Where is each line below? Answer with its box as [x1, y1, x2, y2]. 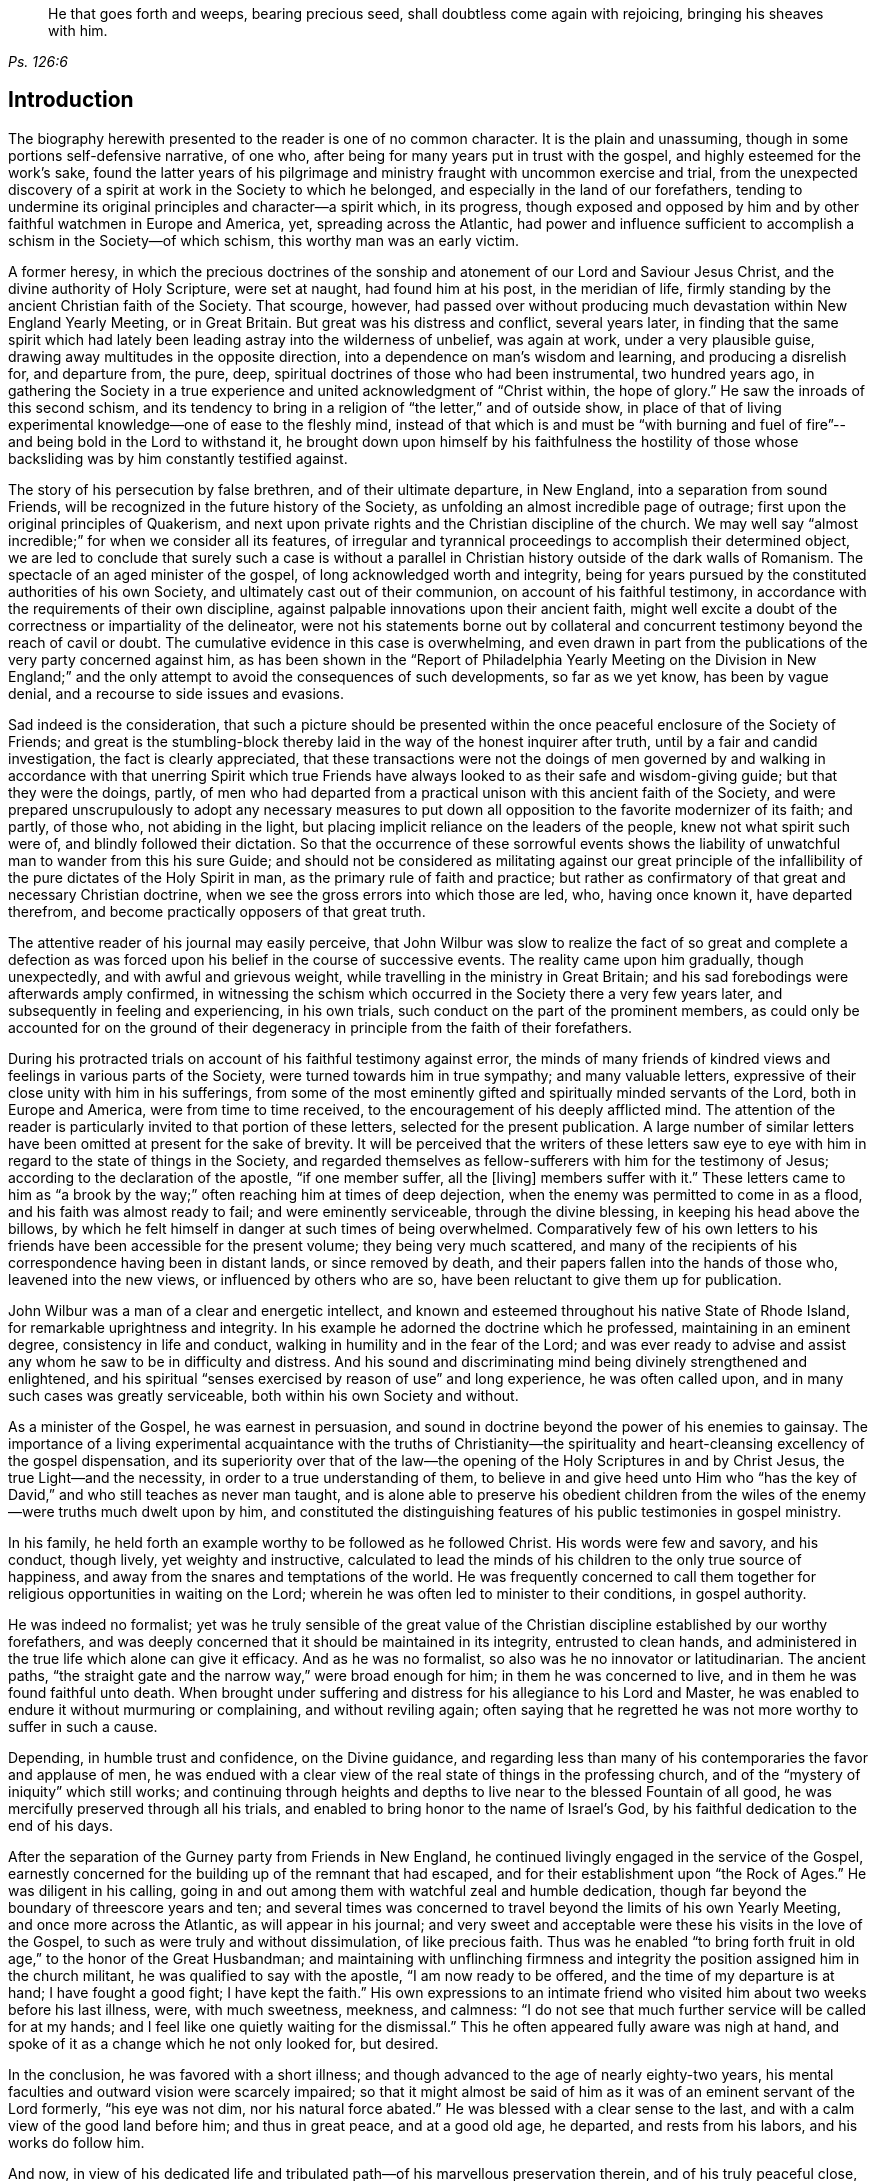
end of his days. [8, 1816, 113, 1834]
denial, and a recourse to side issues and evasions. [8, 684, 344, 702]
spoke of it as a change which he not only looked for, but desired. [8, 2034, 439, 2052]
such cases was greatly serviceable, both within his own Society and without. [8, 1386, 519, 1404]
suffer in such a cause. [8, 1717, 158, 1735]
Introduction [8, 87, 134, 113]
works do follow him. [8, 2133, 145, 2151]
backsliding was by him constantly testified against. [8, 449, 348, 467]
